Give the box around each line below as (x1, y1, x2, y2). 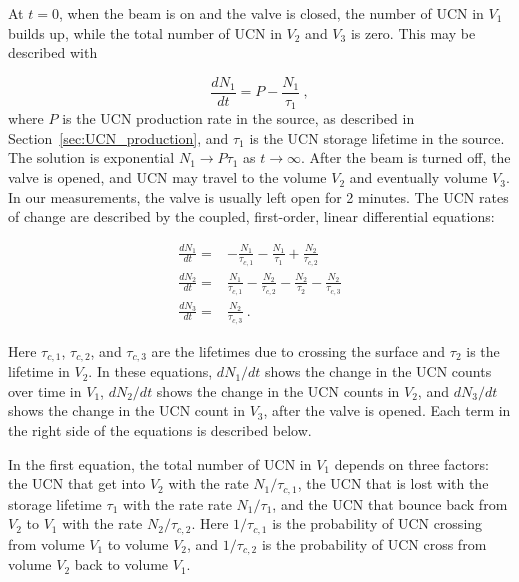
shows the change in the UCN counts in (156, 380, 400, 401)
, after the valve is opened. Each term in (263, 400, 511, 421)
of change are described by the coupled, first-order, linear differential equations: (8, 206, 495, 227)
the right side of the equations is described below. (8, 420, 312, 441)
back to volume (74, 554, 169, 575)
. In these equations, (88, 361, 213, 382)
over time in (8, 380, 82, 401)
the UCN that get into (8, 473, 146, 494)
